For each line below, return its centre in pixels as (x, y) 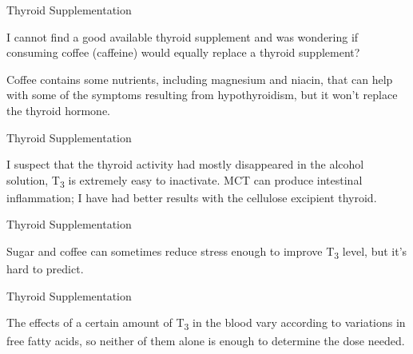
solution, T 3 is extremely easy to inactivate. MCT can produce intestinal (185, 181)
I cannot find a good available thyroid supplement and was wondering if (183, 36)
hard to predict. (45, 269)
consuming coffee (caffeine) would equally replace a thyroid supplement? (183, 52)
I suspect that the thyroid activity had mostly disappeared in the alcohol (185, 164)
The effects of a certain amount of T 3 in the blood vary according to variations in (206, 324)
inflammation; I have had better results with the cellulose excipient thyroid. (192, 197)
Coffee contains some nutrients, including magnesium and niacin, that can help (200, 79)
